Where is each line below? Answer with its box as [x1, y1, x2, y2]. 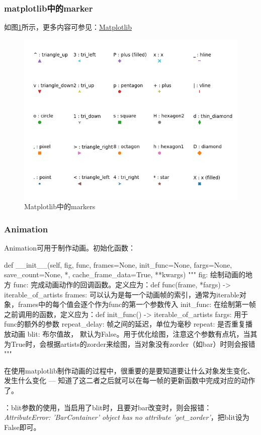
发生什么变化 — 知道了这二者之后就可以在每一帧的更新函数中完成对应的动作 [4, 375, 255, 386]
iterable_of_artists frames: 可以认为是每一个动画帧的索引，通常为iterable [4, 289, 239, 299]
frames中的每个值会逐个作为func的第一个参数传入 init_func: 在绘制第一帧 [18, 299, 256, 309]
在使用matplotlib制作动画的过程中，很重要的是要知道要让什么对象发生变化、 [4, 365, 254, 376]
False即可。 [4, 421, 41, 432]
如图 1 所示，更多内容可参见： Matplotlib [4, 22, 132, 32]
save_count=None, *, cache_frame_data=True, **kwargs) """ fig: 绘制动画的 [4, 269, 245, 280]
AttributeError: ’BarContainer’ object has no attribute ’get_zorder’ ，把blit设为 [4, 412, 249, 422]
